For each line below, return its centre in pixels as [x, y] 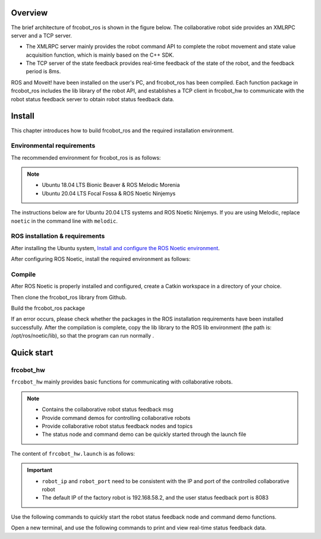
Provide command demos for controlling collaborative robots [116, 418]
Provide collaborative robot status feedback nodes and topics [117, 426]
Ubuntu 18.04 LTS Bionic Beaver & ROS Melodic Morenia [111, 185]
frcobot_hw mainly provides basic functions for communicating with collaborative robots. [122, 382]
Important [40, 470]
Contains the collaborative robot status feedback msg [108, 409]
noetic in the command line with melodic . [64, 221]
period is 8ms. [43, 71]
